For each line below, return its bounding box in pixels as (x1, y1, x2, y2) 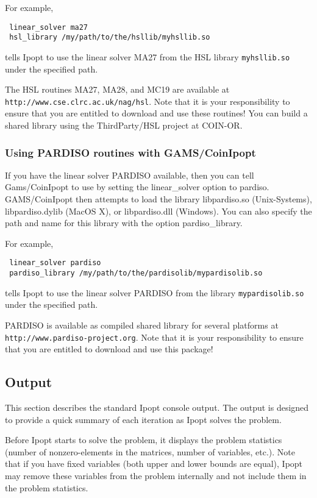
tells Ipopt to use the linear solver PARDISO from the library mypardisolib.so (5, 286, 304, 299)
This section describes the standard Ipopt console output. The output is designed (5, 400, 309, 413)
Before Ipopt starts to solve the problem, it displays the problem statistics (5, 433, 282, 446)
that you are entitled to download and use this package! (5, 343, 213, 355)
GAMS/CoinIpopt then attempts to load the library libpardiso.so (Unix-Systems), (5, 193, 312, 205)
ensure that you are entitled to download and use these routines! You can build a (5, 107, 308, 119)
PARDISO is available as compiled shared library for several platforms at (5, 318, 279, 331)
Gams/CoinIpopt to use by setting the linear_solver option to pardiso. (5, 180, 269, 193)
